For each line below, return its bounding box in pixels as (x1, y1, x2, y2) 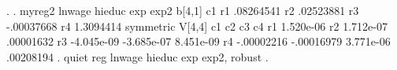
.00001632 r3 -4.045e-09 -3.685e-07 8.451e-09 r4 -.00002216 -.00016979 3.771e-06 (6, 33, 391, 50)
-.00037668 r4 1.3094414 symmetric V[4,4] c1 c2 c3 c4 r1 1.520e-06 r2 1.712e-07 (6, 17, 388, 34)
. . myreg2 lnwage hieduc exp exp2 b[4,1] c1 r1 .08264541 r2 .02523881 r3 (6, 2, 359, 18)
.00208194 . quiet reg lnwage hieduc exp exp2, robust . (6, 48, 269, 64)
